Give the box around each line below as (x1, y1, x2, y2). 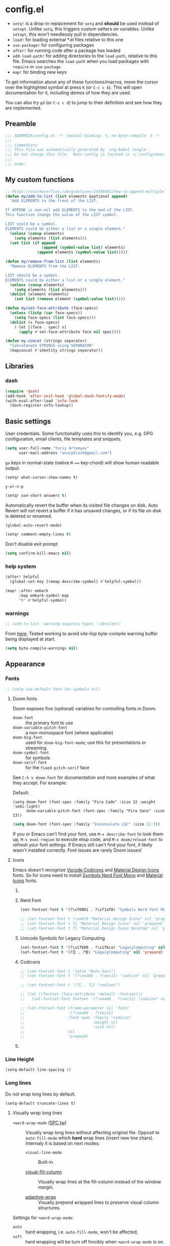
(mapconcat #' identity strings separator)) (10, 348, 103, 353)
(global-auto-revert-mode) (5, 522, 62, 528)
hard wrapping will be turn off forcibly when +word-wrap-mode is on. (25, 1239, 164, 1245)
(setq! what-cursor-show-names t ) (5, 475, 78, 480)
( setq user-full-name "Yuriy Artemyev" (5, 446, 90, 451)
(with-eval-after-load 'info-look (5, 398, 78, 403)
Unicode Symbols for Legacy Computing (20, 935, 105, 941)
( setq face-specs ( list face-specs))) (14, 315, 96, 320)
